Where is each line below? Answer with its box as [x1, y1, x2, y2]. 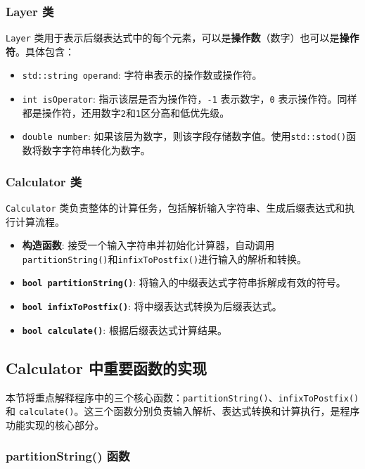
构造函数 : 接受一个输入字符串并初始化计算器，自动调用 [22, 238, 275, 252]
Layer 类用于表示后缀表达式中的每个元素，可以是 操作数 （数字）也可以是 [6, 30, 340, 45]
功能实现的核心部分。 [6, 417, 104, 432]
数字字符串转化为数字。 [41, 143, 151, 158]
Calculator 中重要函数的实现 [6, 356, 207, 378]
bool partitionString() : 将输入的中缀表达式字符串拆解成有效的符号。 [22, 275, 346, 290]
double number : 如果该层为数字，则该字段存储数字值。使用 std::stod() [22, 129, 347, 143]
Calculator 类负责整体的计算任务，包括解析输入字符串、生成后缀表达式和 [6, 200, 345, 214]
